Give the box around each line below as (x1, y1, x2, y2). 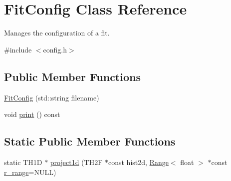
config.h (43, 44, 67, 54)
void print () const (4, 109, 60, 119)
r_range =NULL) (4, 166, 56, 177)
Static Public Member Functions (4, 133, 176, 149)
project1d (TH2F (50, 156, 103, 167)
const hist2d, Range (108, 156, 169, 167)
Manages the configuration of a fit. (4, 27, 110, 38)
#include (4, 44, 32, 54)
